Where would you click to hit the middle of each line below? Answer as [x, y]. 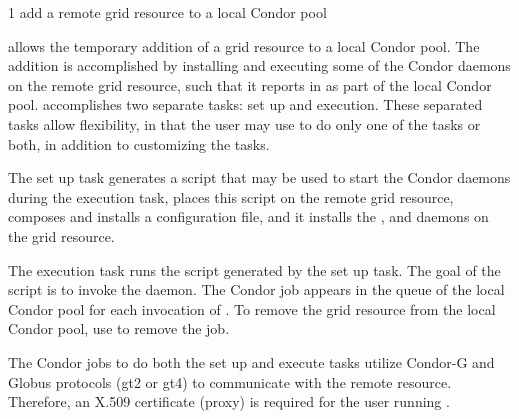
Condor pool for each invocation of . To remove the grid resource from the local [252, 308]
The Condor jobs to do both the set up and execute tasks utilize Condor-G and [251, 361]
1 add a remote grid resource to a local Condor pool [167, 12]
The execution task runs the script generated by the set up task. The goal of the [254, 269]
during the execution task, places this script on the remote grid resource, [231, 196]
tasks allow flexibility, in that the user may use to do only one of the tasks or [244, 123]
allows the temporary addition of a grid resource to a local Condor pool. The [244, 45]
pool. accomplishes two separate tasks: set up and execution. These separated [245, 104]
